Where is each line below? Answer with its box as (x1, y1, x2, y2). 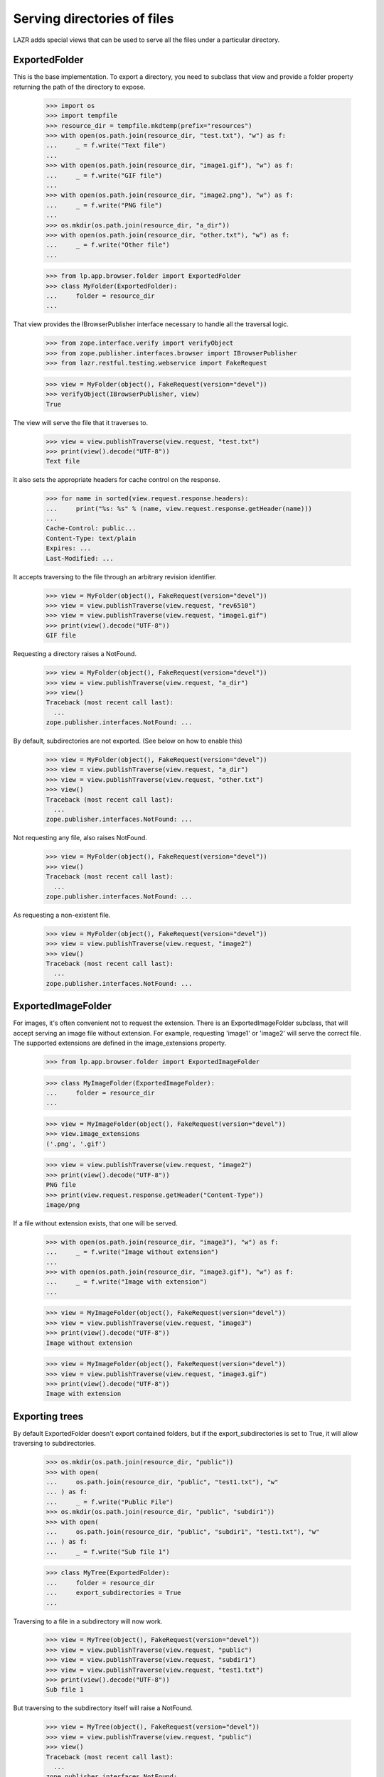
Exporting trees (13, 1410, 84, 1422)
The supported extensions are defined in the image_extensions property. (13, 1038, 227, 1048)
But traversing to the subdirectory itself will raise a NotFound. (13, 1704, 193, 1712)
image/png (46, 1201, 80, 1208)
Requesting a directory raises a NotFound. (13, 650, 137, 658)
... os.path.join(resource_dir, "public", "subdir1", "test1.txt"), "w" (46, 1528, 320, 1535)
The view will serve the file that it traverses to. (13, 418, 149, 426)
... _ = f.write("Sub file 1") (46, 1547, 170, 1556)
